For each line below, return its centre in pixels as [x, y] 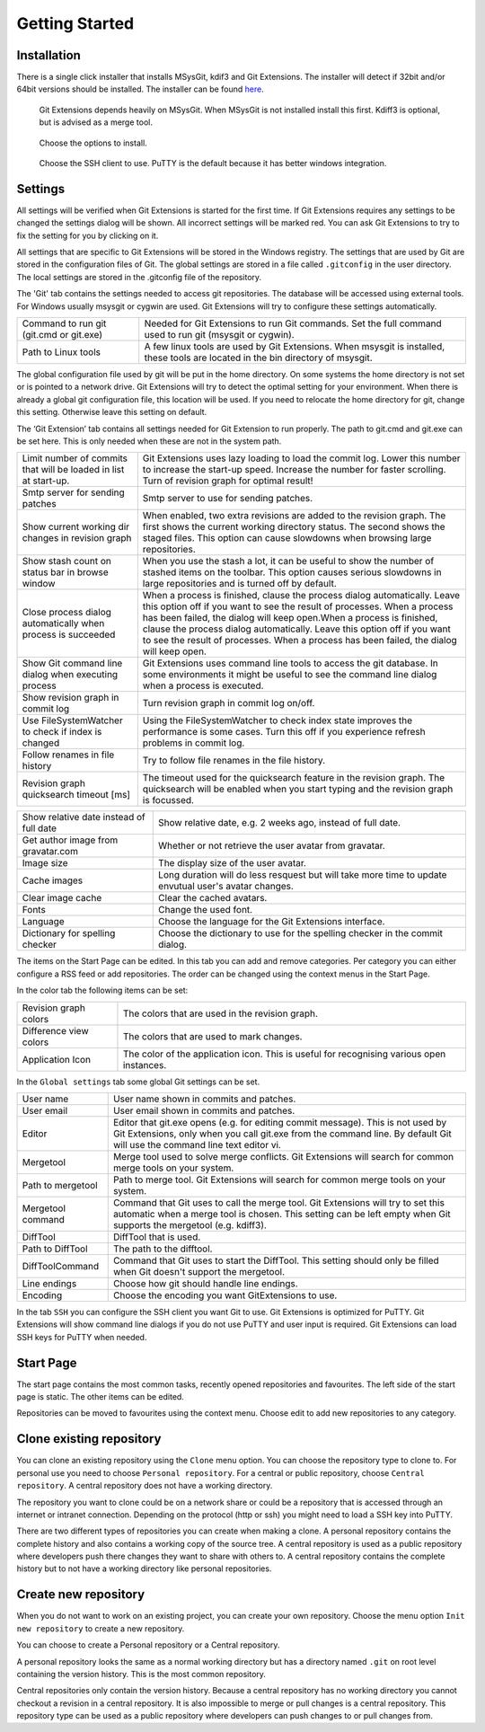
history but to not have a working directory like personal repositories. [144, 1569]
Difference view [55, 1030]
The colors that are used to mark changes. [212, 1036]
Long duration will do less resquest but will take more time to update [303, 875]
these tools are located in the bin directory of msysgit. [258, 358]
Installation [48, 55]
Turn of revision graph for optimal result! [228, 481]
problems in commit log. [194, 743]
